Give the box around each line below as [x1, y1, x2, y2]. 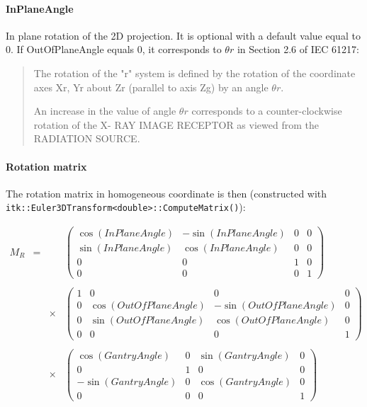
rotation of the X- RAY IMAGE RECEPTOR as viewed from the [33, 117, 319, 132]
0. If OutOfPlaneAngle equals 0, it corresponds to [6, 42, 222, 57]
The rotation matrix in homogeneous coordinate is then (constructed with [6, 185, 327, 200]
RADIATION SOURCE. [33, 131, 140, 146]
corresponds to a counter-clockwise [191, 103, 342, 118]
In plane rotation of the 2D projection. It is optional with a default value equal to [6, 28, 361, 42]
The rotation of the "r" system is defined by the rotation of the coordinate [33, 65, 356, 80]
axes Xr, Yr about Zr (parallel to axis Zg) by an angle [33, 79, 269, 94]
